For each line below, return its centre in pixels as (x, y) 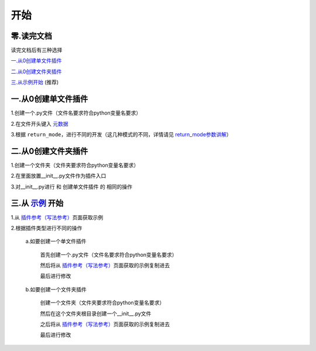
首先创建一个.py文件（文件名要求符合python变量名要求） (109, 254)
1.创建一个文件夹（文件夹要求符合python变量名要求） (75, 165)
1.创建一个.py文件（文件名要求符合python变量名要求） (76, 113)
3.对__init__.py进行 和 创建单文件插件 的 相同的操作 (72, 187)
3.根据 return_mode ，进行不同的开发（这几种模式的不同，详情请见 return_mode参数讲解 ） (121, 134)
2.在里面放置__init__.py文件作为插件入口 (59, 176)
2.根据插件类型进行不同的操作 (47, 228)
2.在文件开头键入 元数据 (39, 123)
